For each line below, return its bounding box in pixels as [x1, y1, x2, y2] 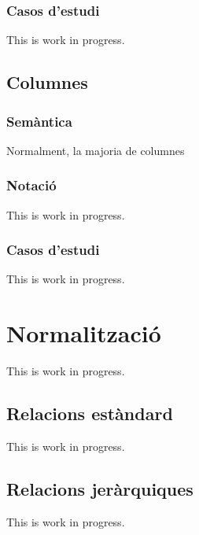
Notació [6, 175, 57, 195]
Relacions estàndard [6, 401, 173, 426]
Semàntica [6, 111, 72, 131]
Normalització [6, 317, 161, 349]
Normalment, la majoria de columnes [6, 142, 185, 158]
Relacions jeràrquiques [6, 476, 193, 500]
